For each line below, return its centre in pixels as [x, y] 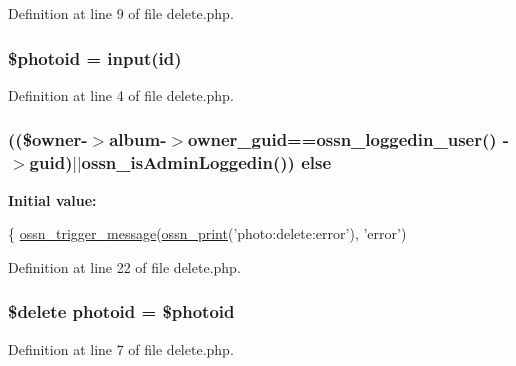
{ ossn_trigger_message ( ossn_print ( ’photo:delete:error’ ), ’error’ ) [207, 233]
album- [138, 139]
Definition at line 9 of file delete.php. [121, 13]
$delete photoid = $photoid [121, 311]
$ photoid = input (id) [95, 57]
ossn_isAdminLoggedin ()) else [206, 162]
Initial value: [52, 199]
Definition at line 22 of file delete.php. [124, 266]
